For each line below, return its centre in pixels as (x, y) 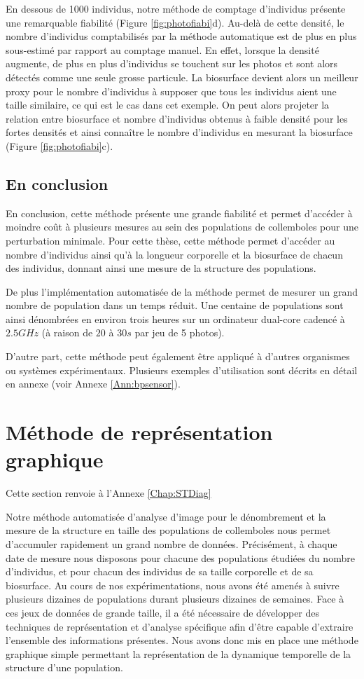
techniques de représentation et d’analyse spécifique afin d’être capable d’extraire (180, 626)
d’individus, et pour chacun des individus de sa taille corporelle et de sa (160, 571)
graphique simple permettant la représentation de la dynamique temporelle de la (178, 653)
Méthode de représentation (139, 432)
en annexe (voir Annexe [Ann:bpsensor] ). (93, 384)
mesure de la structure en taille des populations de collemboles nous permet (168, 530)
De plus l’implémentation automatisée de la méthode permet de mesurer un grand (182, 291)
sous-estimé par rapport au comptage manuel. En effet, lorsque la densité (162, 49)
